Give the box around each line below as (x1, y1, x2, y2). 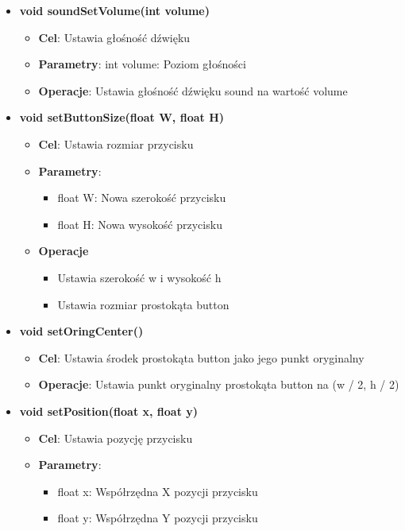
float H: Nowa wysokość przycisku (57, 215, 222, 232)
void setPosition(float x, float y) (19, 402, 199, 419)
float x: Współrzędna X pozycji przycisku (57, 483, 258, 499)
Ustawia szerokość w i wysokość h (57, 269, 222, 285)
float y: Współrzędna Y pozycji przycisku (57, 510, 258, 526)
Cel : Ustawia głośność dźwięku (38, 29, 191, 45)
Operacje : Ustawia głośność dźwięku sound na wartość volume (38, 82, 348, 99)
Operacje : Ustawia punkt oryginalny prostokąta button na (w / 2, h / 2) (38, 376, 399, 393)
